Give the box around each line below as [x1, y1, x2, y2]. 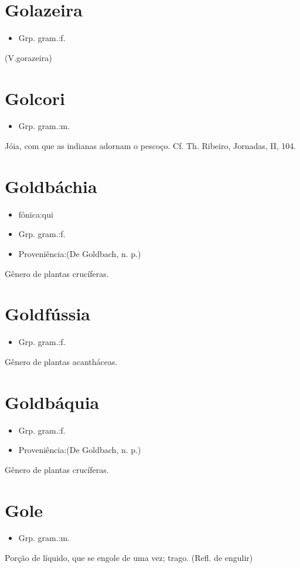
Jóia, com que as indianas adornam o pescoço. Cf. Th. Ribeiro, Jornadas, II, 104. [5, 140, 296, 152]
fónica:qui [18, 208, 53, 220]
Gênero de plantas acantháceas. [5, 355, 118, 367]
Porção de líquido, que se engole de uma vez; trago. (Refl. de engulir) [5, 552, 253, 564]
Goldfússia [5, 302, 90, 326]
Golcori [5, 86, 65, 110]
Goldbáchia [5, 174, 97, 198]
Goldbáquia [5, 390, 100, 414]
